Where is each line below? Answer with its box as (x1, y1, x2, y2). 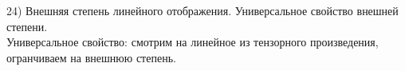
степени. (6, 18, 48, 34)
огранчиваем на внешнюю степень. (6, 49, 176, 65)
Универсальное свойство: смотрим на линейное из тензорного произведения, (6, 34, 379, 50)
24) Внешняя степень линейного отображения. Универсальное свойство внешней (6, 2, 399, 18)
